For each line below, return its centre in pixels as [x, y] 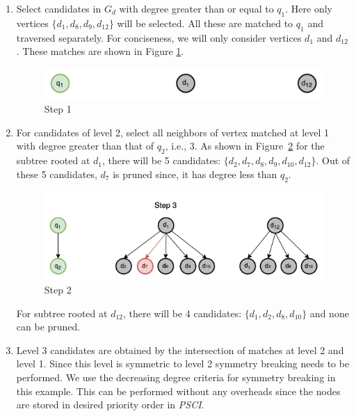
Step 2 [58, 289]
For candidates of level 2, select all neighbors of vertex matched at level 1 [173, 132]
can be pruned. [48, 327]
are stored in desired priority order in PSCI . [110, 405]
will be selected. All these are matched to [205, 23]
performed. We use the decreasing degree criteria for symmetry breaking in [176, 377]
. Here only [309, 8]
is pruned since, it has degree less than [195, 174]
